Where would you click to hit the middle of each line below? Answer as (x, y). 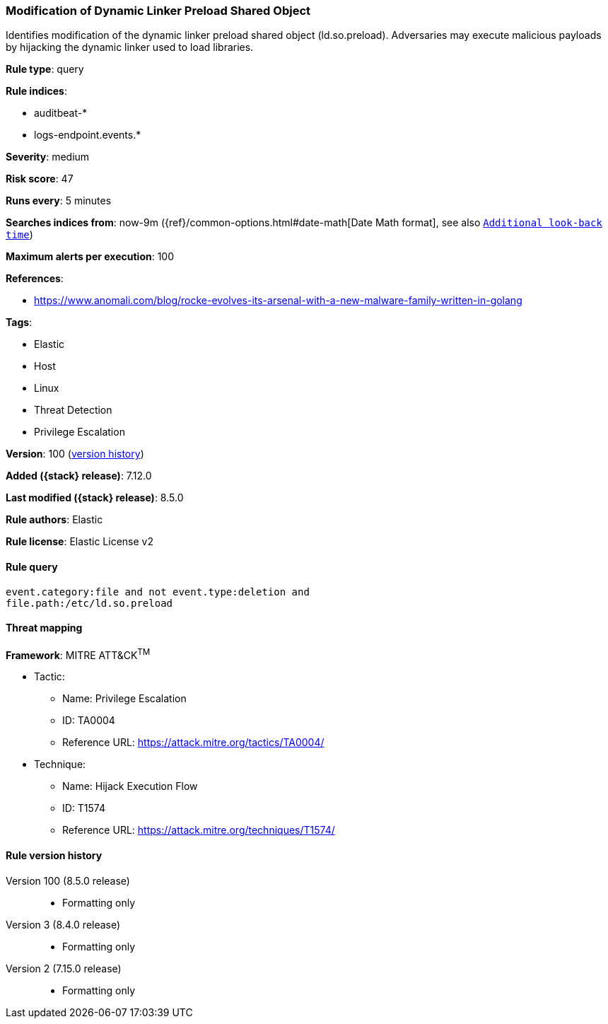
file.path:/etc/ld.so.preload (89, 603)
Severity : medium (48, 157)
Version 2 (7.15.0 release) (64, 968)
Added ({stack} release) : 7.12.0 (79, 476)
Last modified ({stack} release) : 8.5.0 (95, 498)
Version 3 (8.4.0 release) (63, 924)
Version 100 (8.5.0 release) (68, 880)
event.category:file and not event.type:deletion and (158, 592)
